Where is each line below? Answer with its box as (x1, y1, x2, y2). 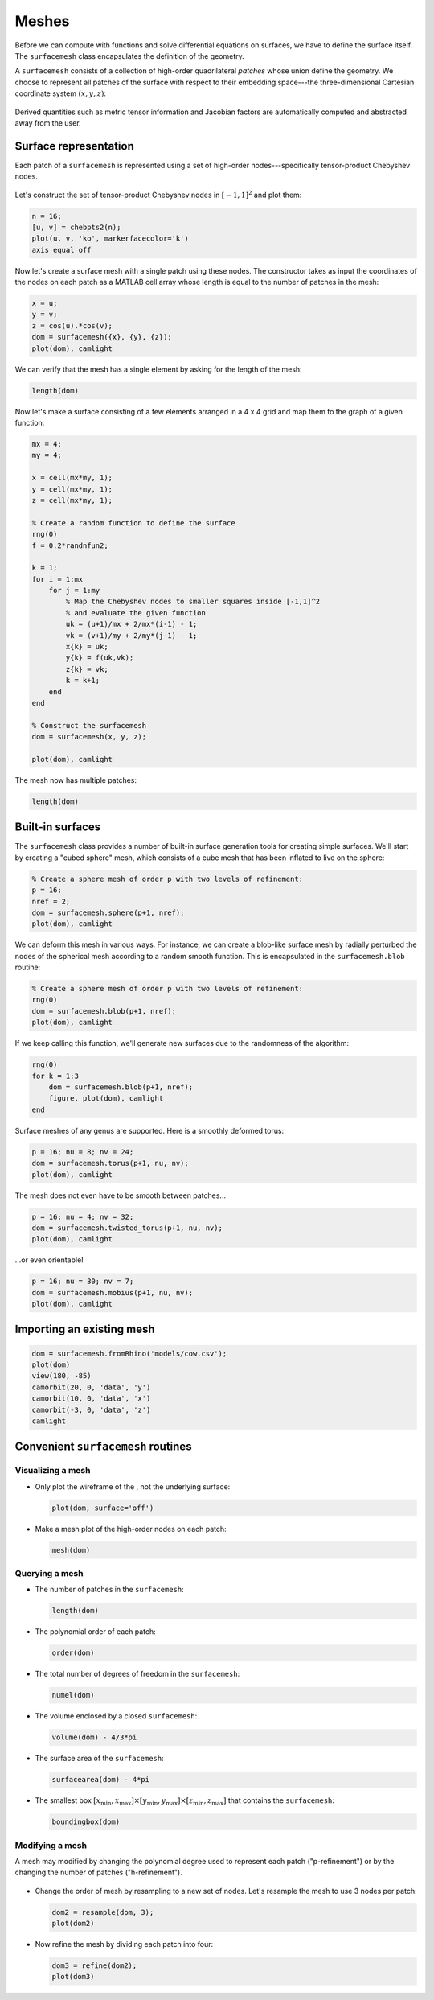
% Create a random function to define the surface (31, 518, 236, 527)
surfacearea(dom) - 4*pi (51, 1775, 150, 1784)
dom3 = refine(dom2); (51, 1961, 137, 1970)
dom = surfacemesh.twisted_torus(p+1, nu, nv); (31, 1223, 223, 1233)
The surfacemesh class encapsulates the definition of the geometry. (14, 51, 244, 60)
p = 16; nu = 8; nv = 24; (31, 1147, 134, 1156)
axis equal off (31, 245, 92, 254)
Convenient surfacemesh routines (14, 1440, 192, 1454)
